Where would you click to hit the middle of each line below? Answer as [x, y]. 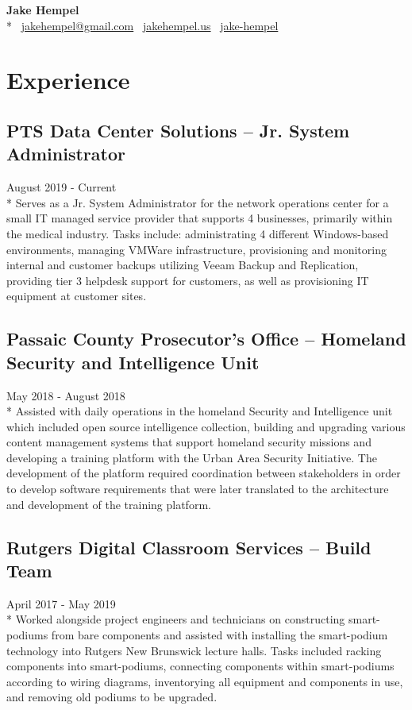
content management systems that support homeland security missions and [189, 442]
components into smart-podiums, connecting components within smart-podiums [200, 666]
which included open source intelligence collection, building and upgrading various [206, 426]
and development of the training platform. [109, 504]
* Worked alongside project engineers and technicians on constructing [176, 619]
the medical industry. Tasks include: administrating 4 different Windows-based [198, 233]
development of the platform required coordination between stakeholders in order [204, 473]
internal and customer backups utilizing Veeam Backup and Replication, [183, 265]
